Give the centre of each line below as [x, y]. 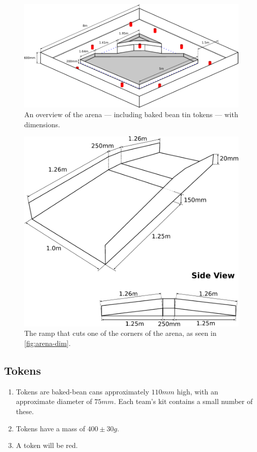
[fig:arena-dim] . [47, 343]
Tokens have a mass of [50, 428]
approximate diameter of [54, 401]
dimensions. [42, 124]
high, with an [197, 391]
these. [25, 411]
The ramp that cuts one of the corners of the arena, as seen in [120, 333]
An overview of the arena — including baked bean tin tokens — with [131, 114]
